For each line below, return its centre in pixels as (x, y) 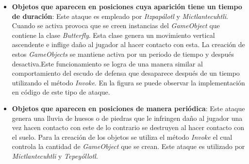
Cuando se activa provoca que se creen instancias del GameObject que (116, 25)
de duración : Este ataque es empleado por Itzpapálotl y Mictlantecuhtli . (120, 16)
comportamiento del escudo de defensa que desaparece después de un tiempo (126, 73)
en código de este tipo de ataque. (61, 92)
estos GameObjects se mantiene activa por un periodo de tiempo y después (123, 54)
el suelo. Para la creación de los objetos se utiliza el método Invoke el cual (122, 137)
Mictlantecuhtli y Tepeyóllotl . (55, 156)
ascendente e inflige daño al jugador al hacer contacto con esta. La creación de (128, 44)
